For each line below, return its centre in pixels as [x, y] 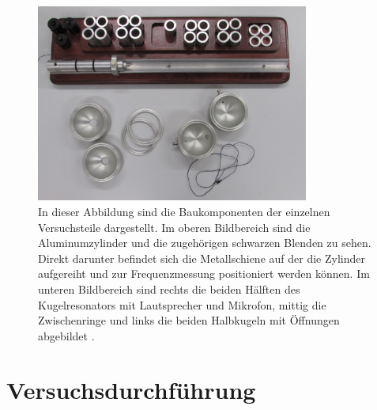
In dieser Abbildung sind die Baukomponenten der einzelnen [184, 211]
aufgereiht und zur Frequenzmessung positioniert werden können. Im [204, 273]
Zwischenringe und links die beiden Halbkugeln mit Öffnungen [189, 320]
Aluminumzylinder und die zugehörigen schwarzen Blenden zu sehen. [205, 243]
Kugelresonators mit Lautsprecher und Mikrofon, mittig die [182, 304]
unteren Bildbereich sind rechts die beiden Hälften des [169, 289]
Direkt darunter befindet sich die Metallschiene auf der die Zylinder [202, 258]
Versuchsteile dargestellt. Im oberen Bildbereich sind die [174, 227]
